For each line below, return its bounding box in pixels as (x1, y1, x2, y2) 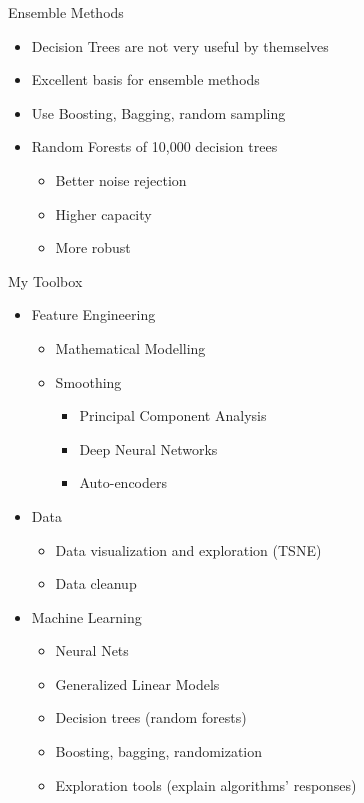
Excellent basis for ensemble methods (31, 69, 260, 90)
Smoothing (55, 371, 122, 392)
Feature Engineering (31, 304, 156, 325)
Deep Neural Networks (79, 438, 218, 459)
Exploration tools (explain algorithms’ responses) (55, 774, 357, 795)
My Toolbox (8, 270, 83, 291)
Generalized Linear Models (55, 673, 220, 694)
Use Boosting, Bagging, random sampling (31, 102, 286, 123)
